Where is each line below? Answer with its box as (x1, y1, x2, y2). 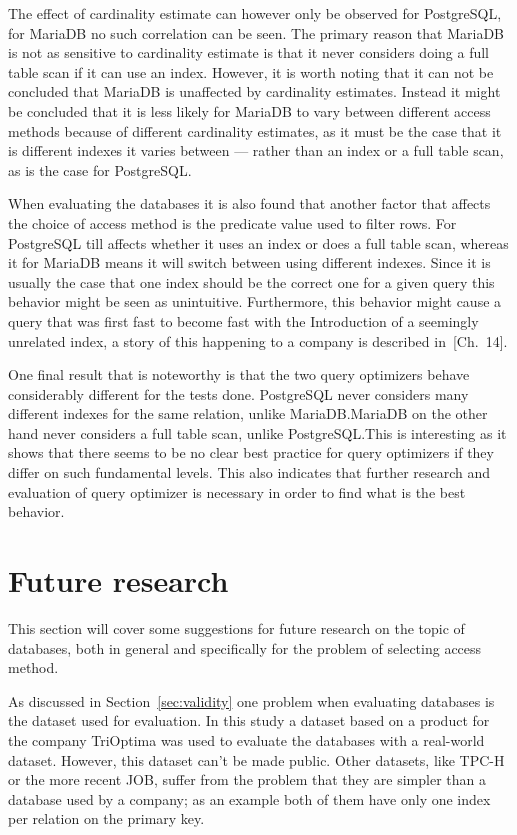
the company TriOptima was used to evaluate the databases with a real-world (8, 729, 485, 750)
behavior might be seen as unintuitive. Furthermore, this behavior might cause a (8, 291, 502, 312)
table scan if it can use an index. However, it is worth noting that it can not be (8, 61, 494, 82)
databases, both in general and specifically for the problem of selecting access (8, 637, 482, 658)
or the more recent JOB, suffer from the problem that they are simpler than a (8, 769, 486, 790)
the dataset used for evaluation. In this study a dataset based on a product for (8, 710, 490, 731)
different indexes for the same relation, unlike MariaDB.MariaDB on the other (8, 403, 488, 424)
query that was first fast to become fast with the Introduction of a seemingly (8, 310, 479, 331)
